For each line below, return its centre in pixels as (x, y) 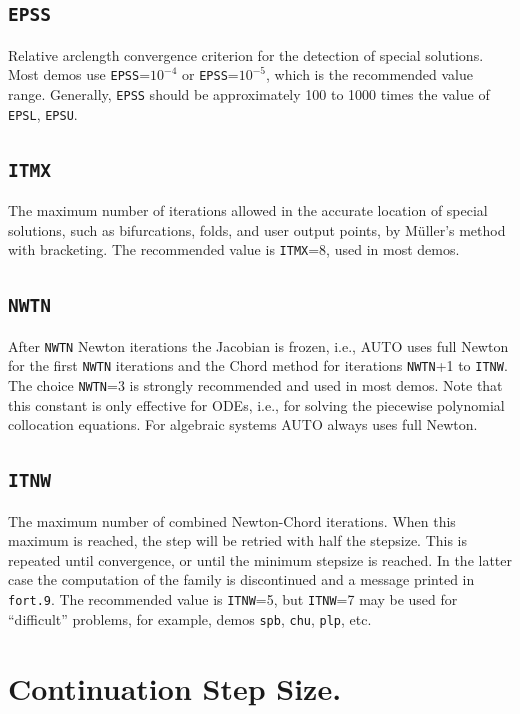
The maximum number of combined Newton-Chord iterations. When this (232, 520)
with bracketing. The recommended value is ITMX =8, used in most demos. (234, 249)
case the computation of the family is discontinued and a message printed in (241, 579)
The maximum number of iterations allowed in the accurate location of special (248, 210)
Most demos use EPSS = (79, 74)
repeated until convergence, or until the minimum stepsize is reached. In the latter (260, 559)
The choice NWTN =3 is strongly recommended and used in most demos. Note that (255, 385)
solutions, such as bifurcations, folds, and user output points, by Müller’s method (257, 229)
